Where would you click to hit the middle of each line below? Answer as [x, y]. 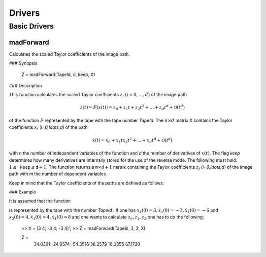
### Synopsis [23, 63]
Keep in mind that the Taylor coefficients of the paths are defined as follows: [87, 183]
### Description [26, 85]
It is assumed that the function [40, 201]
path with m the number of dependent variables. [58, 174]
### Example [23, 192]
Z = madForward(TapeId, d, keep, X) [58, 74]
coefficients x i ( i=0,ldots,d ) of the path [49, 128]
